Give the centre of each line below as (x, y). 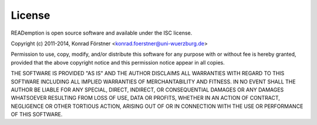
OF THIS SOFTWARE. (37, 114)
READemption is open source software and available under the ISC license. (102, 33)
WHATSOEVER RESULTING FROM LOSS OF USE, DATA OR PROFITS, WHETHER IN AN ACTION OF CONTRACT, (145, 98)
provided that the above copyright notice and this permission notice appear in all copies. (118, 62)
